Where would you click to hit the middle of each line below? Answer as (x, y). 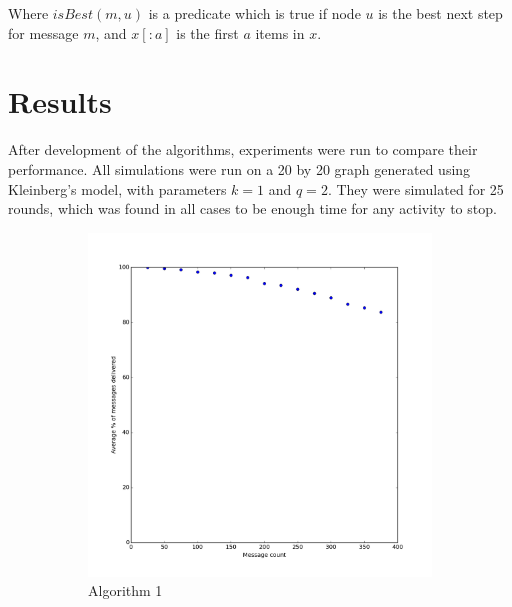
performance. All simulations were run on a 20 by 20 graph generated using (239, 168)
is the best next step (440, 13)
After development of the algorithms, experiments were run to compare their (243, 149)
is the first (207, 32)
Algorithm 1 (125, 590)
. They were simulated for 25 (415, 188)
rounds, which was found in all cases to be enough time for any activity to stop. (252, 208)
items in (280, 32)
